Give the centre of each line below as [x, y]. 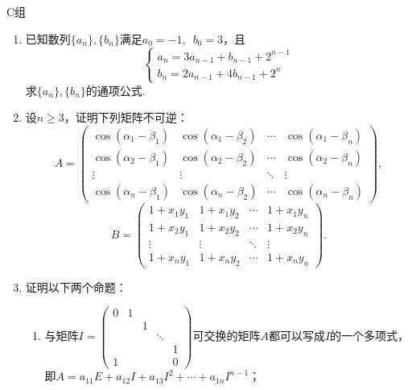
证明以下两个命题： [76, 286]
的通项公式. [115, 90]
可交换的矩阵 [227, 336]
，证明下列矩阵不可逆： [126, 117]
